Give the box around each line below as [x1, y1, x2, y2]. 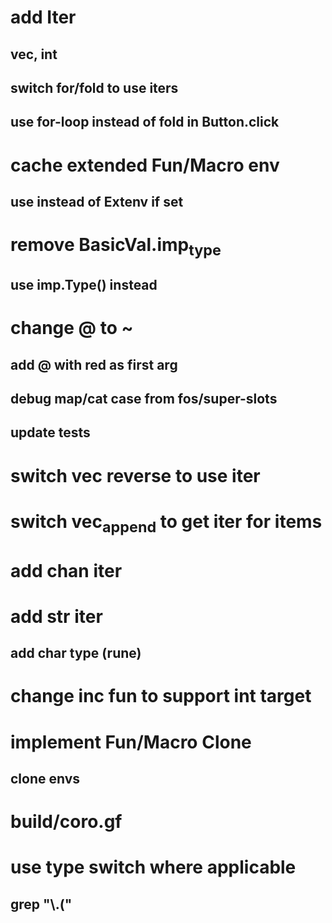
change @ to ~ [10, 317, 134, 340]
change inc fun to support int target [10, 685, 312, 708]
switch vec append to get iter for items [10, 510, 323, 536]
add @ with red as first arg [10, 356, 178, 373]
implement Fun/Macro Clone [10, 731, 252, 753]
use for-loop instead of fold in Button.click [10, 114, 280, 131]
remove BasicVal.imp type [10, 234, 222, 260]
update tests [10, 424, 91, 441]
